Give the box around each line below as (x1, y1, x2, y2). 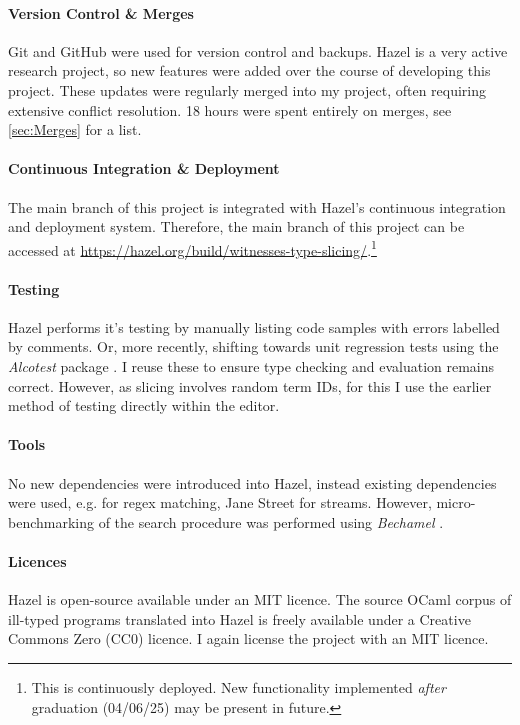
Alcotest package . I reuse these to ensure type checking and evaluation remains (8, 355, 495, 376)
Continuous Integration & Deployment (8, 158, 280, 179)
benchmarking (8, 511, 95, 532)
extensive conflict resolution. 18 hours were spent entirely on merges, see (8, 99, 452, 120)
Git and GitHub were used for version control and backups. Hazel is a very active (8, 40, 508, 61)
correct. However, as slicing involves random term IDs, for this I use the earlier (8, 375, 492, 396)
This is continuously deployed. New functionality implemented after (31, 676, 446, 697)
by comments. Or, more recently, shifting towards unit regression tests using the (8, 336, 499, 357)
